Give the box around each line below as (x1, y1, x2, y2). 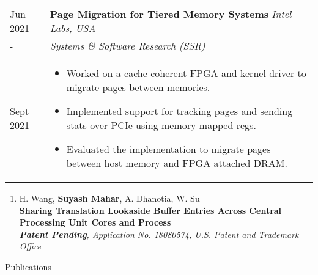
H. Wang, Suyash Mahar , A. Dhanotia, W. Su (19, 192, 200, 204)
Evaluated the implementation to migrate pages (66, 142, 271, 156)
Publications (5, 260, 51, 273)
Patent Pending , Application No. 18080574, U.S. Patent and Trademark (19, 227, 299, 240)
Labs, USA (50, 21, 96, 35)
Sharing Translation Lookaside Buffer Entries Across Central (19, 204, 282, 216)
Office (19, 240, 42, 252)
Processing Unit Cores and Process (19, 216, 171, 229)
